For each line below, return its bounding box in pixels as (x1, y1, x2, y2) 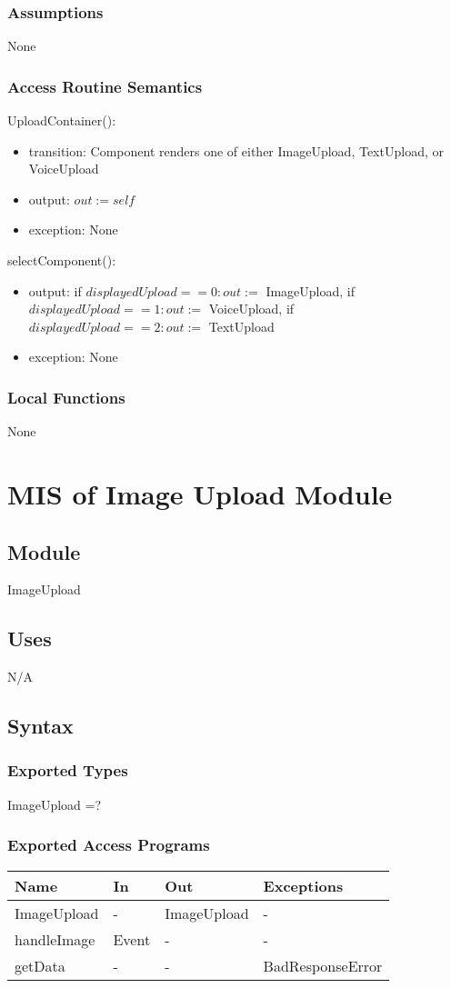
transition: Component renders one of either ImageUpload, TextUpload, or (28, 141, 444, 160)
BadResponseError (263, 954, 383, 976)
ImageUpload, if (266, 281, 356, 300)
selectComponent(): (7, 251, 116, 269)
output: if (28, 281, 82, 300)
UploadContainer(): (7, 111, 116, 130)
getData (15, 954, 65, 976)
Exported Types (7, 759, 128, 782)
